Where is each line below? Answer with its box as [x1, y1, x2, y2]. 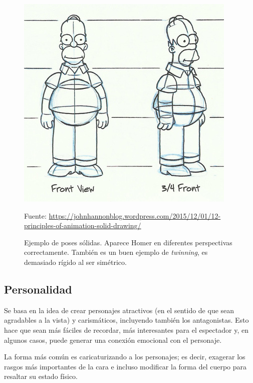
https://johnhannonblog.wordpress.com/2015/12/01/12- [49, 210, 221, 221]
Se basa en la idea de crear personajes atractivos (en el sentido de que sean [4, 305, 234, 315]
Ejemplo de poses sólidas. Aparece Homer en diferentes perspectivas [24, 237, 232, 247]
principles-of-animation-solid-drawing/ [24, 220, 141, 231]
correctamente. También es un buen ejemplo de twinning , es [24, 247, 208, 257]
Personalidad [4, 281, 72, 297]
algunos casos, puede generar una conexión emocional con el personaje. [4, 334, 222, 345]
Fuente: [24, 210, 47, 221]
